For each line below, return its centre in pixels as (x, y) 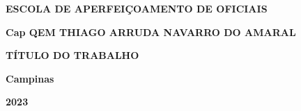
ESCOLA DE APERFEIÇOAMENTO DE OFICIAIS (137, 8)
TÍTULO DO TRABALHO (72, 55)
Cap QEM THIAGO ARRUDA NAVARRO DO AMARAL (151, 32)
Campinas (30, 78)
